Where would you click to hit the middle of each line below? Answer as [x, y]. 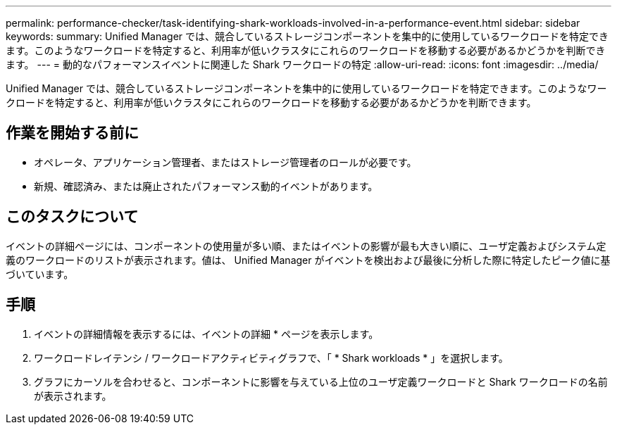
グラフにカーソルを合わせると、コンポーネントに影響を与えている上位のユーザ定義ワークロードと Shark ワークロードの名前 [321, 381]
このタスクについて [72, 217]
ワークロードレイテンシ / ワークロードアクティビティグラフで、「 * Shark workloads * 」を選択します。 [271, 358]
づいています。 [40, 274]
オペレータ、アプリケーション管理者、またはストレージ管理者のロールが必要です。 [225, 162]
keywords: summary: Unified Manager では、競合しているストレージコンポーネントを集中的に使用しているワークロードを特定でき [307, 36]
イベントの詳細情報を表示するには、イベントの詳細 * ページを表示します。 [206, 334]
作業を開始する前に [72, 133]
